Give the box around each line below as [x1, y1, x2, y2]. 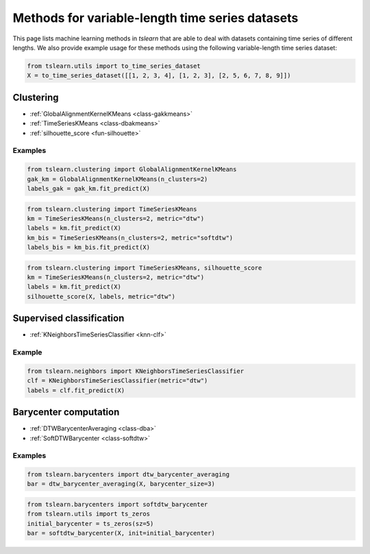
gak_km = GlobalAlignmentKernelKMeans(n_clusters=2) [27, 175, 208, 183]
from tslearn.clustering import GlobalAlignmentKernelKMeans [27, 165, 237, 173]
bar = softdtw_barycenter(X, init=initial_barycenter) [27, 529, 215, 538]
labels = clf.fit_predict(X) [27, 386, 125, 394]
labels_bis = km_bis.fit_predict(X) [27, 243, 151, 252]
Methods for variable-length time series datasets [12, 10, 299, 25]
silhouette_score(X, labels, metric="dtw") [27, 292, 176, 300]
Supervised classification [12, 313, 125, 324]
